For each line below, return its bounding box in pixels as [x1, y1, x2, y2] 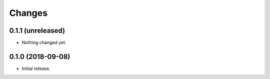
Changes [9, 7, 47, 18]
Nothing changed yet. [21, 40, 67, 46]
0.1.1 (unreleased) [9, 26, 65, 35]
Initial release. [21, 65, 50, 72]
